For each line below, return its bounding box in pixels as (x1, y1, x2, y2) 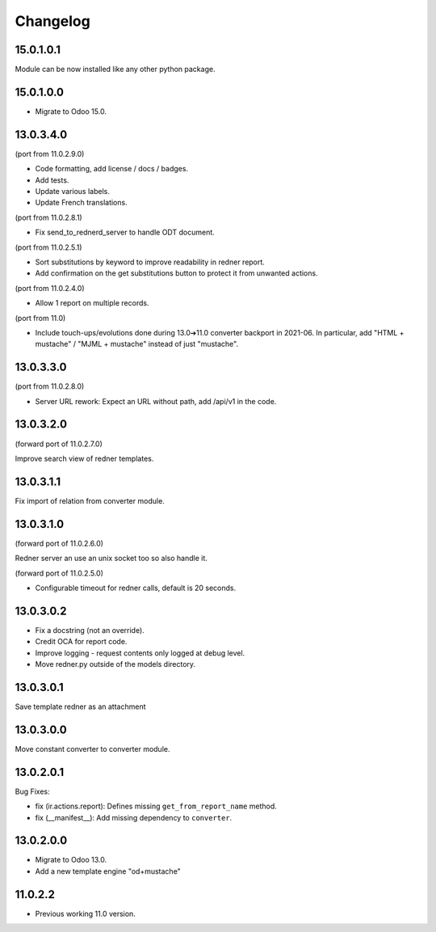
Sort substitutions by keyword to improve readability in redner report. (35, 257, 266, 267)
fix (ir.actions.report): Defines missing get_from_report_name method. (35, 801, 278, 812)
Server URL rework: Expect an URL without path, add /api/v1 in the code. (35, 396, 277, 406)
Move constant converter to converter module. (15, 744, 170, 753)
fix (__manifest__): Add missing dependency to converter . (35, 812, 233, 822)
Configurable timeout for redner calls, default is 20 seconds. (35, 583, 237, 593)
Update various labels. (35, 187, 111, 196)
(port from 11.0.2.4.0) (15, 283, 85, 293)
